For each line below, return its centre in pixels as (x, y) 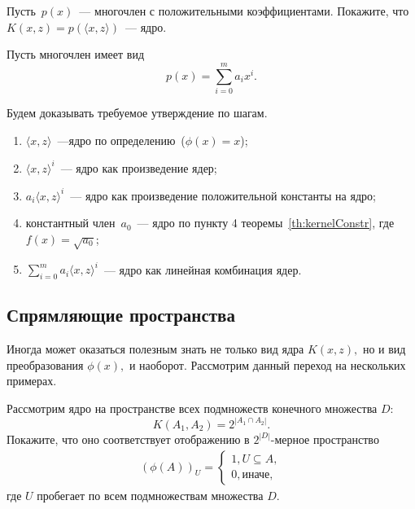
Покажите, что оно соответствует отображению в (128, 439)
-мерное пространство (325, 439)
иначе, (258, 475)
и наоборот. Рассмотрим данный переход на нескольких (267, 364)
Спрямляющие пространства (121, 315)
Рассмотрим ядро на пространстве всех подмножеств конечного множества (192, 408)
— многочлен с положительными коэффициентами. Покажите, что (244, 11)
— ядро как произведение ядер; (139, 167)
